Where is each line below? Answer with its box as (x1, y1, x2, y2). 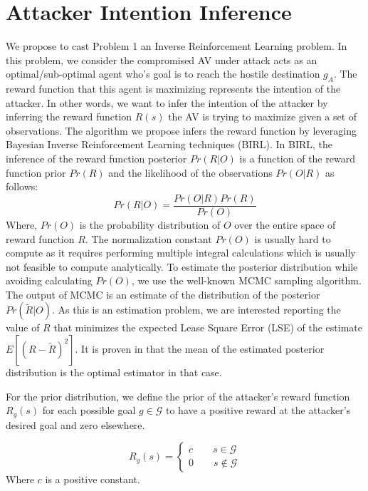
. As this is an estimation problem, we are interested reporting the (52, 302, 341, 317)
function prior (6, 165, 66, 180)
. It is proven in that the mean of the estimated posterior (75, 341, 325, 356)
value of (6, 320, 40, 335)
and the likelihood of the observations (108, 165, 273, 180)
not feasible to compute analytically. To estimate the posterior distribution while (6, 259, 358, 274)
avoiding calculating (6, 273, 93, 288)
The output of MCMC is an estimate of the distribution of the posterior (6, 286, 320, 301)
